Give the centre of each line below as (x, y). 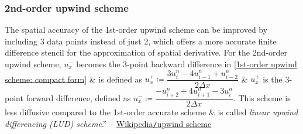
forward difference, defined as (78, 97)
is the (273, 79)
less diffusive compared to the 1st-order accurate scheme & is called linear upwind (151, 112)
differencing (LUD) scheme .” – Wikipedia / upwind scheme (108, 123)
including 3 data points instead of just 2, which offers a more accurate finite (141, 41)
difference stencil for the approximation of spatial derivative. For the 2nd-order (146, 52)
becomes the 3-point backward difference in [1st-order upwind (187, 64)
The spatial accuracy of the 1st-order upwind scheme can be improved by (136, 30)
